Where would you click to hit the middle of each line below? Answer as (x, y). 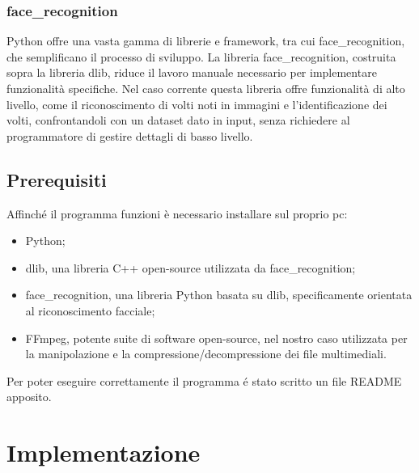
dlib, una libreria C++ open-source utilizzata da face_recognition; (190, 267)
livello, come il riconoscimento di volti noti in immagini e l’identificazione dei (197, 104)
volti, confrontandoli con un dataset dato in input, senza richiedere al (178, 120)
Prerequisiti (57, 179)
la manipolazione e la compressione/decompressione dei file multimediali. (206, 354)
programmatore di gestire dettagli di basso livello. (130, 135)
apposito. (29, 397)
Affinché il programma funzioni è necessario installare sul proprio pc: (177, 213)
